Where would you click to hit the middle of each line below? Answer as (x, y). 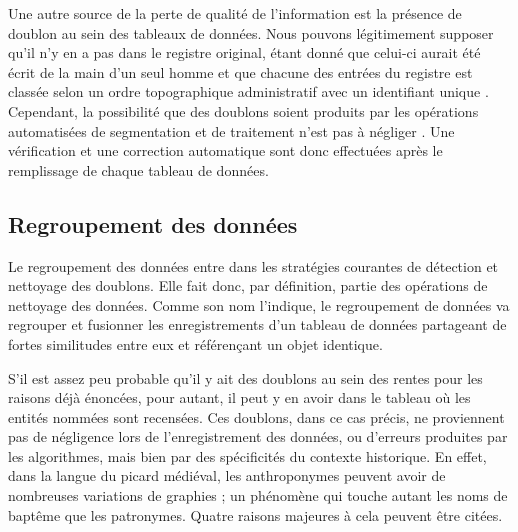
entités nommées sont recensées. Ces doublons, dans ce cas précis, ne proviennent (256, 416)
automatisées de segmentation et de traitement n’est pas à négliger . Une (231, 130)
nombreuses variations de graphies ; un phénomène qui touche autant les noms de (258, 495)
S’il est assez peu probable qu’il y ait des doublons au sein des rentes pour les (245, 377)
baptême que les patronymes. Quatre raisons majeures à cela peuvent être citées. (255, 514)
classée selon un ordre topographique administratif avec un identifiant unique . (248, 91)
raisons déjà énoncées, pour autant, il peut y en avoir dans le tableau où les (239, 397)
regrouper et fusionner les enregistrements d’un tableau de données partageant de (257, 324)
